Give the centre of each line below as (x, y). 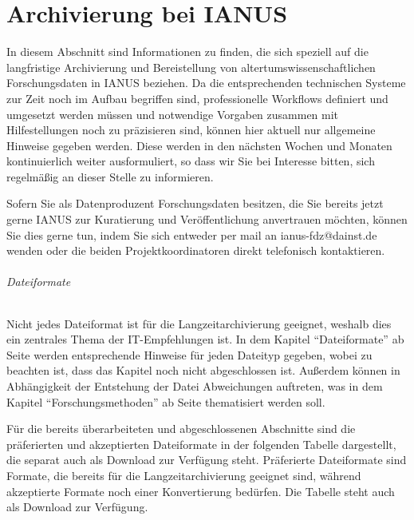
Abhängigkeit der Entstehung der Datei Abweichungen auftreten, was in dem (195, 386)
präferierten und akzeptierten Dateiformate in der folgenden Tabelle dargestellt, (201, 444)
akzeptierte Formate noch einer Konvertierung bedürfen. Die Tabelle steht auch (201, 491)
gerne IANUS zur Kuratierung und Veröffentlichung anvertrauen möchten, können (207, 219)
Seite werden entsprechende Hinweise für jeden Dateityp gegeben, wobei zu (189, 354)
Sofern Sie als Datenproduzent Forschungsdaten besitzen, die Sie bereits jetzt (195, 203)
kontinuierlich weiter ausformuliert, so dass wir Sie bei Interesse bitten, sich (191, 161)
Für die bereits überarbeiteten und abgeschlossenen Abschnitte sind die (181, 429)
